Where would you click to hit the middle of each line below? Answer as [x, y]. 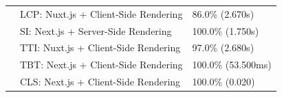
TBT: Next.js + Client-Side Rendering [101, 65]
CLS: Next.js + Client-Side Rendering [100, 82]
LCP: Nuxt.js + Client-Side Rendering [101, 13]
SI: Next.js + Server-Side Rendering [96, 30]
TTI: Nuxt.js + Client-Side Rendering [100, 47]
